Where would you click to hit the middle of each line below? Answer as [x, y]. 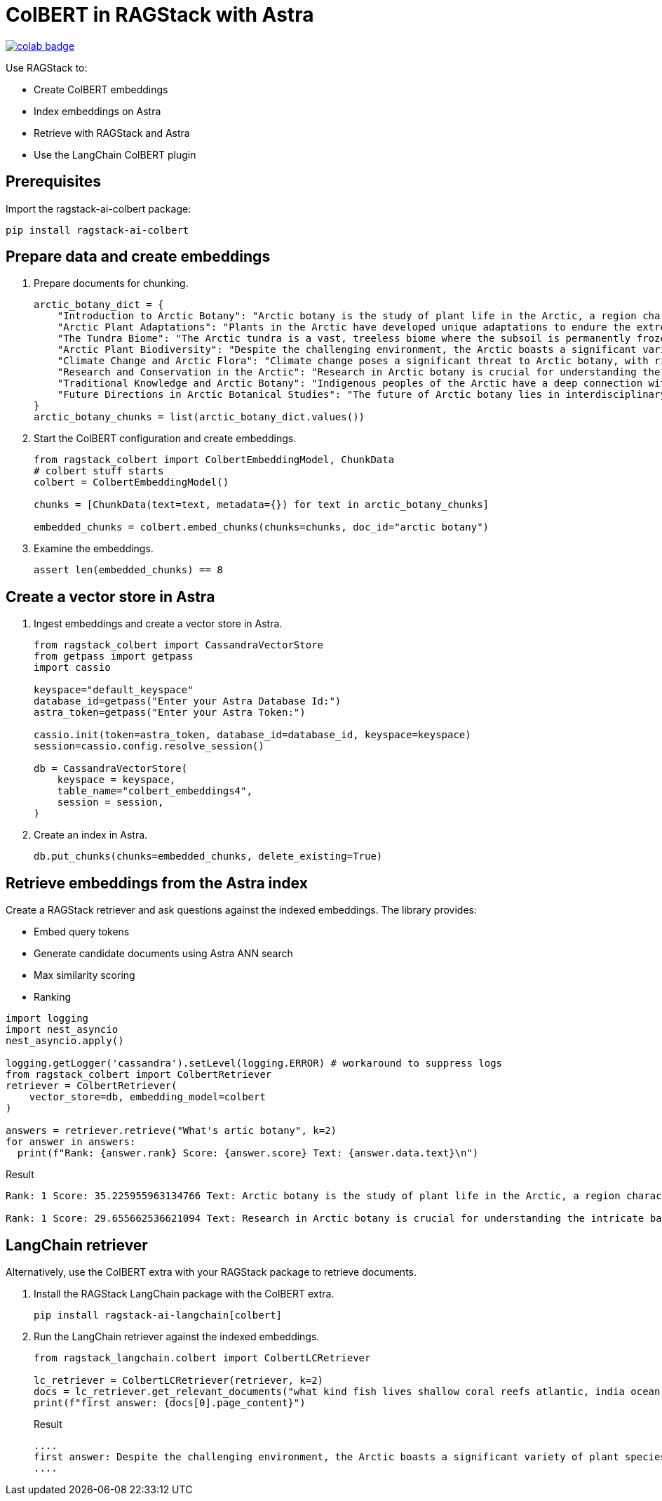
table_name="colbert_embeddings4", [155, 791]
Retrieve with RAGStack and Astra [112, 133]
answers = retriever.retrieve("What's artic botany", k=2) [171, 1131]
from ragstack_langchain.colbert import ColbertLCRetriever [202, 1357]
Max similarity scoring [85, 975]
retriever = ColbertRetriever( [92, 1086]
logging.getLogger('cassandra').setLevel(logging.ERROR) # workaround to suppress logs [254, 1063]
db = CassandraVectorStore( [111, 769]
